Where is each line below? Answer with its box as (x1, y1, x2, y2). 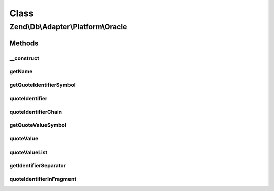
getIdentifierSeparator (9, 162, 66, 169)
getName (9, 68, 33, 75)
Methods (9, 39, 39, 47)
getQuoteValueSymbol (9, 122, 66, 129)
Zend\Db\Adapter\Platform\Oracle (9, 22, 127, 31)
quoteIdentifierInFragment (9, 175, 77, 182)
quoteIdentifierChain (9, 108, 62, 115)
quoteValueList (9, 149, 48, 156)
